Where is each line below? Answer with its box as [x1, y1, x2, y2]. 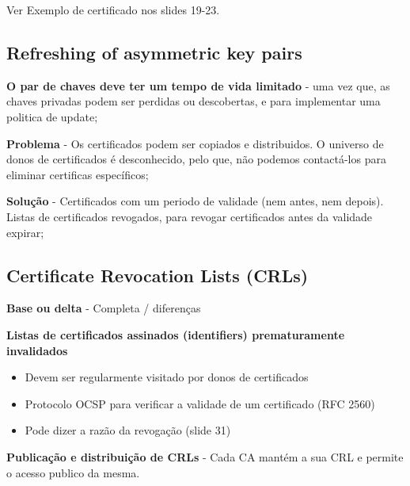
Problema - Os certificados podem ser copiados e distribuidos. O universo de [6, 135, 384, 151]
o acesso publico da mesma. [6, 464, 140, 480]
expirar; [6, 224, 44, 240]
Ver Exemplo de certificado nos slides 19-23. [6, 2, 220, 17]
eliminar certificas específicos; [6, 166, 149, 182]
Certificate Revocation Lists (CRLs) [6, 262, 309, 287]
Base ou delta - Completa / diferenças [6, 300, 201, 316]
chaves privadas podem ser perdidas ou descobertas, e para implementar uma [6, 93, 381, 109]
